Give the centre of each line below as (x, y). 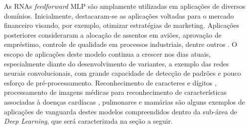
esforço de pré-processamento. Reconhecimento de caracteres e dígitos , (110, 82)
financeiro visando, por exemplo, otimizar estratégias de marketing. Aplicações (122, 25)
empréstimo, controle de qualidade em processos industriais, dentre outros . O (121, 44)
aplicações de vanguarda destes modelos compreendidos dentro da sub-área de (121, 111)
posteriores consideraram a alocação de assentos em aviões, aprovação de (113, 34)
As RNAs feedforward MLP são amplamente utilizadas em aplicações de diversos (125, 6)
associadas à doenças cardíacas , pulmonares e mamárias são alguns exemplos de (124, 101)
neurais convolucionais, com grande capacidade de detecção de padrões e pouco (123, 73)
